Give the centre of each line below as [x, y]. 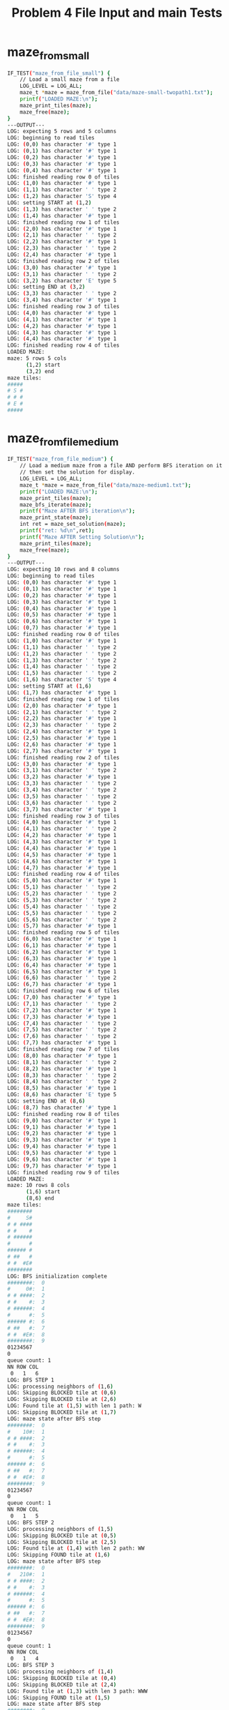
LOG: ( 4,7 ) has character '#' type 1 [62, 868]
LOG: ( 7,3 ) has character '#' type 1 [62, 1017]
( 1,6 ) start [43, 1192]
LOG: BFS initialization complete [57, 1276]
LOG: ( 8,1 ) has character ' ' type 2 [62, 1062]
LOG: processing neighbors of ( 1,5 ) [60, 1529]
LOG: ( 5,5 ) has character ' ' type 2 [62, 913]
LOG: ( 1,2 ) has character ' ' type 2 [62, 653]
